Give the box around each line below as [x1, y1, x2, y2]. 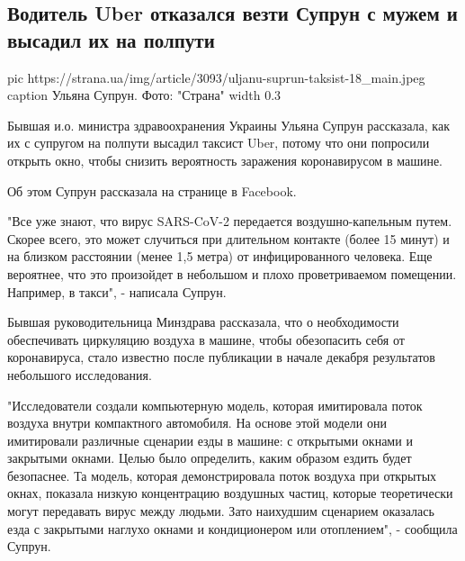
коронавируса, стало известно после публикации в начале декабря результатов [7, 348, 435, 366]
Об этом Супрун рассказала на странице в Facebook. [7, 181, 297, 200]
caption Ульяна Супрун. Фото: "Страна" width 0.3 [7, 86, 282, 104]
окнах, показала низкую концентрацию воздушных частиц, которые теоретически [7, 484, 453, 502]
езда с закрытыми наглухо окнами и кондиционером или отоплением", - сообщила [7, 519, 458, 538]
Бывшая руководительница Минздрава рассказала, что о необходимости [7, 312, 399, 331]
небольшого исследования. [7, 365, 152, 384]
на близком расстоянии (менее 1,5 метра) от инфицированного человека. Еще [7, 247, 433, 266]
